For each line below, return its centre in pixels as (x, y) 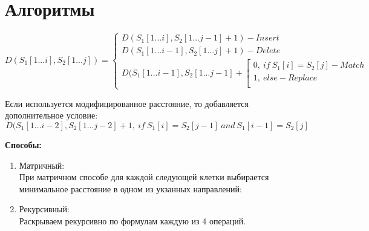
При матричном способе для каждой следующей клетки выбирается (144, 177)
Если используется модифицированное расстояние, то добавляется (127, 103)
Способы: (23, 144)
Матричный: (42, 165)
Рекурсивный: (44, 209)
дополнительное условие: (51, 115)
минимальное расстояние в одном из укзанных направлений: (130, 188)
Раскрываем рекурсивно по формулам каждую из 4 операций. (132, 220)
